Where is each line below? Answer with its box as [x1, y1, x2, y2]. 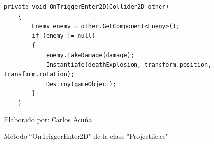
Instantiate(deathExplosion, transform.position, [46, 61, 212, 68]
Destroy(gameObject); [46, 80, 117, 87]
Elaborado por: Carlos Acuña [4, 114, 92, 124]
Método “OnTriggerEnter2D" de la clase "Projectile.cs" [4, 131, 168, 141]
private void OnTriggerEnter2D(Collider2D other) [4, 3, 169, 10]
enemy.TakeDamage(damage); [46, 51, 134, 58]
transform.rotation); [4, 71, 75, 78]
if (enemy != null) [32, 32, 96, 39]
